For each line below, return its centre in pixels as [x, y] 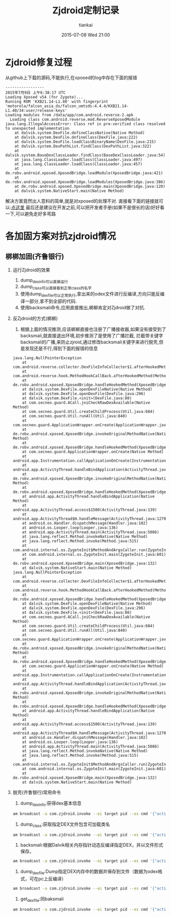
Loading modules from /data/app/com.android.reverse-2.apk [69, 115]
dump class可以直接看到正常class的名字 [56, 287]
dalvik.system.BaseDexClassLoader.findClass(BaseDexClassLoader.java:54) [86, 155]
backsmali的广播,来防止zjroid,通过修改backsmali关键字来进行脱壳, [90, 342]
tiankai [86, 25]
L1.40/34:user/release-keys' [36, 110]
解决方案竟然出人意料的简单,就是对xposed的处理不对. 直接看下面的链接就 [82, 201]
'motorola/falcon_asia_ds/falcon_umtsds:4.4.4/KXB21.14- [67, 106]
